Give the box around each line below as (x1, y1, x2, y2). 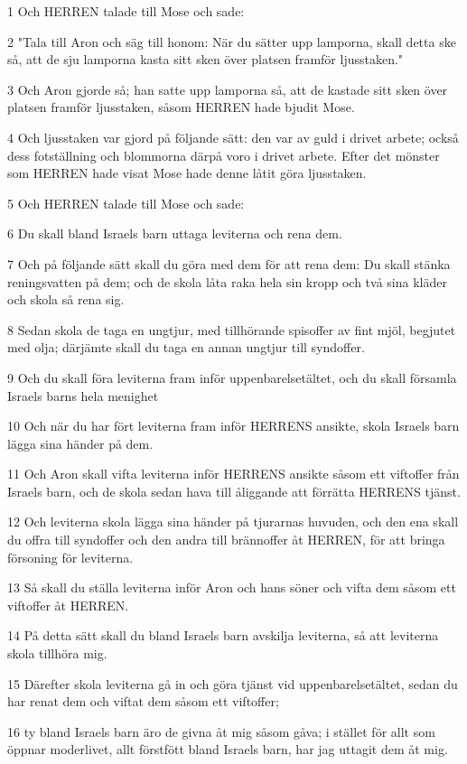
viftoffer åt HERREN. (7, 595, 129, 614)
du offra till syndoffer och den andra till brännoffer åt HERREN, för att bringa (7, 530, 445, 549)
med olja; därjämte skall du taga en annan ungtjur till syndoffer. (7, 338, 365, 357)
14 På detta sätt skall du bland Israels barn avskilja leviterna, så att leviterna (7, 626, 439, 645)
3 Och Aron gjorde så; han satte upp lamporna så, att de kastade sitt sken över (7, 79, 448, 98)
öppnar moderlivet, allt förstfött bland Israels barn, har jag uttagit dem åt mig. (7, 740, 448, 759)
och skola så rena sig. (7, 290, 125, 309)
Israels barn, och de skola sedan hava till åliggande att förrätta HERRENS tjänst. (7, 481, 461, 500)
